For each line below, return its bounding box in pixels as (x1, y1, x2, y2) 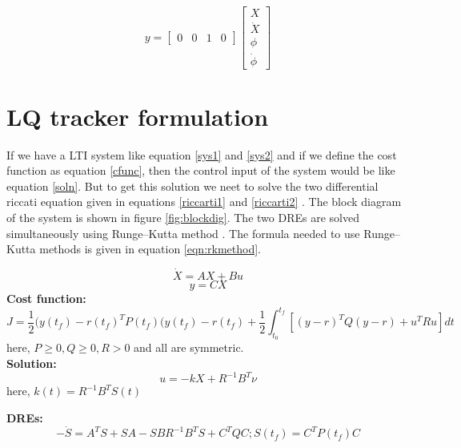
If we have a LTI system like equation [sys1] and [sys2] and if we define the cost (6, 146, 397, 163)
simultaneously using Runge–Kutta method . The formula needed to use (6, 224, 360, 241)
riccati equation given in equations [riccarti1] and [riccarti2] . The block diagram (6, 193, 402, 210)
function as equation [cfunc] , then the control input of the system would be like (6, 162, 395, 179)
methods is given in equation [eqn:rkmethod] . (39, 240, 261, 257)
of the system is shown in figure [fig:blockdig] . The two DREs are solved (6, 209, 359, 226)
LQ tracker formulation (6, 99, 269, 132)
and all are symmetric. (134, 339, 244, 356)
